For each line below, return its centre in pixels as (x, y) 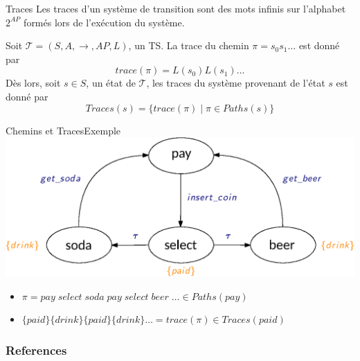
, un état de (111, 83)
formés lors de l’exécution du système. (104, 22)
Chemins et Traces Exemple (63, 130)
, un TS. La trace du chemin (189, 45)
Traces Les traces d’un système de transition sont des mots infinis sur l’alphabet (176, 8)
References (36, 350)
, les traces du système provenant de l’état (236, 83)
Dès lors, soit (33, 83)
